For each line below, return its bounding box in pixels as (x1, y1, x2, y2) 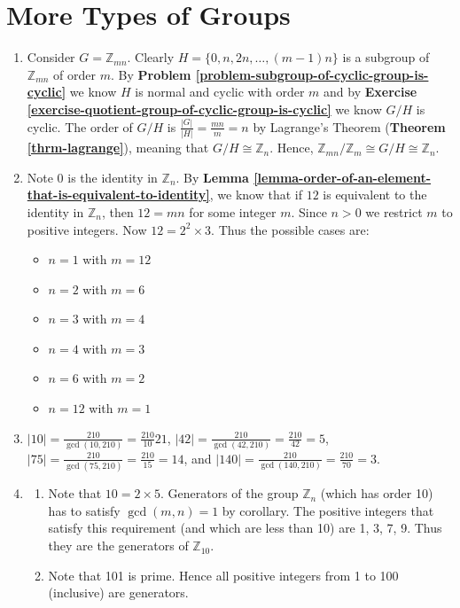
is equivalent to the (323, 185, 427, 204)
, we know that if (209, 185, 302, 204)
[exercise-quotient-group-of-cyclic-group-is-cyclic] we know (27, 99, 382, 118)
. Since (291, 202, 327, 221)
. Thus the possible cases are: (211, 220, 370, 238)
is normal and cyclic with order (135, 82, 305, 101)
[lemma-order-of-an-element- (253, 168, 432, 186)
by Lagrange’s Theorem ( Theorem (253, 117, 446, 136)
